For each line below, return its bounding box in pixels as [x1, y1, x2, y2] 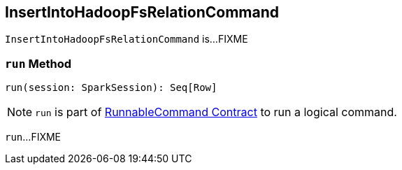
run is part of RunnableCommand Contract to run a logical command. [35, 105, 397, 120]
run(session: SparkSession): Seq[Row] [5, 82, 217, 94]
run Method [5, 56, 71, 71]
